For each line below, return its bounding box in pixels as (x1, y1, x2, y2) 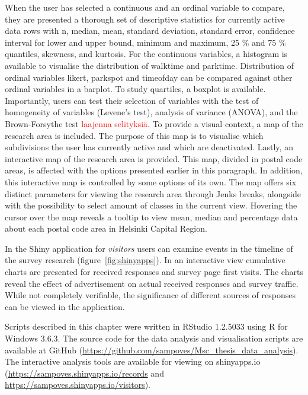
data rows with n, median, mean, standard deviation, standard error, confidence (5, 24, 295, 37)
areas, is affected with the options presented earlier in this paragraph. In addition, (5, 164, 303, 176)
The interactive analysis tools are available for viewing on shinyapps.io (5, 355, 261, 368)
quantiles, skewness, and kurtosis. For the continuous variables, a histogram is (5, 48, 288, 60)
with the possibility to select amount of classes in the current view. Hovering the (5, 199, 297, 211)
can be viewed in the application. (5, 300, 125, 312)
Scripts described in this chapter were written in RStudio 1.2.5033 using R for (5, 320, 288, 333)
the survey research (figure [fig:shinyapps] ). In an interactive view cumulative (5, 254, 285, 266)
